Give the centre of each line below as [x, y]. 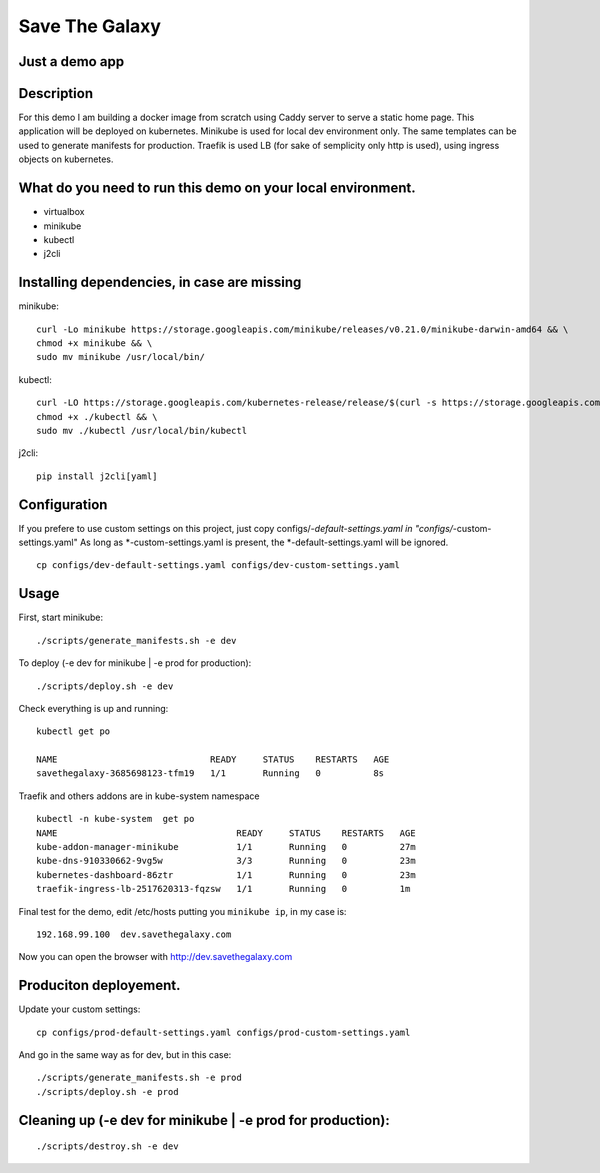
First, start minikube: [61, 617]
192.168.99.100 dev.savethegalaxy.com [134, 934]
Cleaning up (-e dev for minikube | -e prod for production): [204, 1120]
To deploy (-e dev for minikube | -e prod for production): [135, 663]
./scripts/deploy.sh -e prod [107, 1091]
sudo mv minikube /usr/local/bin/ [120, 357]
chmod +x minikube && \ [94, 343]
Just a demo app [71, 61]
